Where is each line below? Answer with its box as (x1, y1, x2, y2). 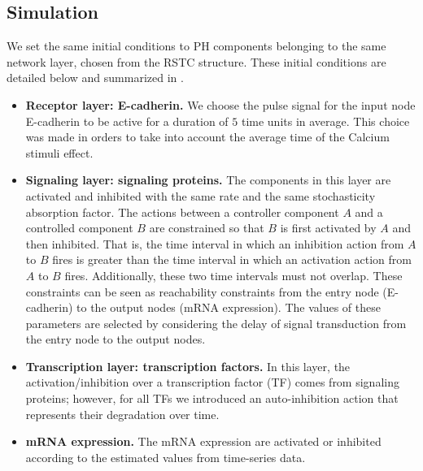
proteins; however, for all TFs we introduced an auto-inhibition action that (25, 390, 399, 407)
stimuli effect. (25, 144, 94, 161)
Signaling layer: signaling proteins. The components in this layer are (25, 171, 391, 188)
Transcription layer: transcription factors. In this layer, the (25, 357, 351, 374)
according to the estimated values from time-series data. (25, 448, 306, 465)
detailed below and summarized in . (7, 69, 184, 86)
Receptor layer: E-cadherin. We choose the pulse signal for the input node (25, 96, 416, 113)
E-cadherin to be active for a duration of (25, 112, 229, 129)
